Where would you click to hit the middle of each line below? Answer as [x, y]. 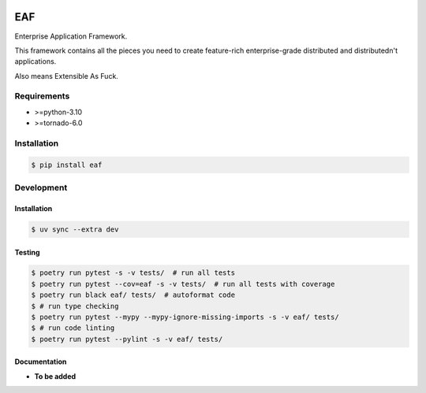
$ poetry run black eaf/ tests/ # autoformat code [133, 295]
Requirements [42, 96]
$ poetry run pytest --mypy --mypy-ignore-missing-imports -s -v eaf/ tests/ [185, 317]
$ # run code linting [73, 328]
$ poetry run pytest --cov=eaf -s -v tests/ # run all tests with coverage [183, 284]
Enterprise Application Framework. [71, 36]
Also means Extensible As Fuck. [66, 76]
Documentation [41, 361]
